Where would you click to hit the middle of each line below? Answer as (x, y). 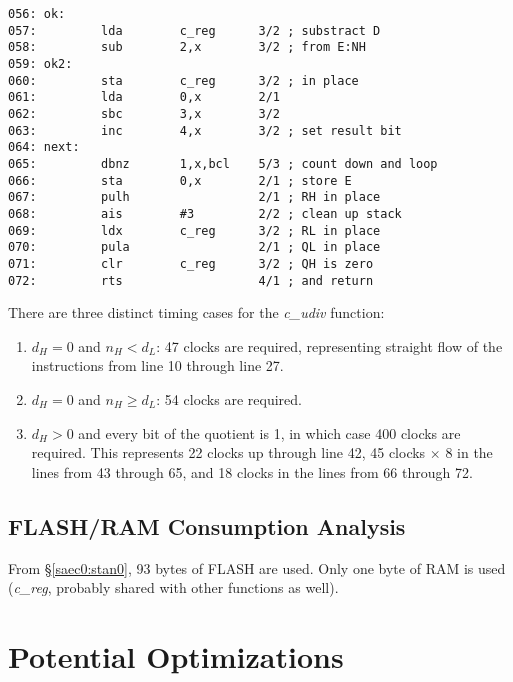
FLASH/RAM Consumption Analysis (207, 525)
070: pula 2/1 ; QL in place (194, 247)
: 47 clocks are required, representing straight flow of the (329, 345)
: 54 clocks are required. (229, 398)
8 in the (469, 452)
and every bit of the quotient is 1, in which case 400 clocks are (269, 432)
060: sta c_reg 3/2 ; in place (183, 80)
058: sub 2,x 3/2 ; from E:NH (187, 47)
